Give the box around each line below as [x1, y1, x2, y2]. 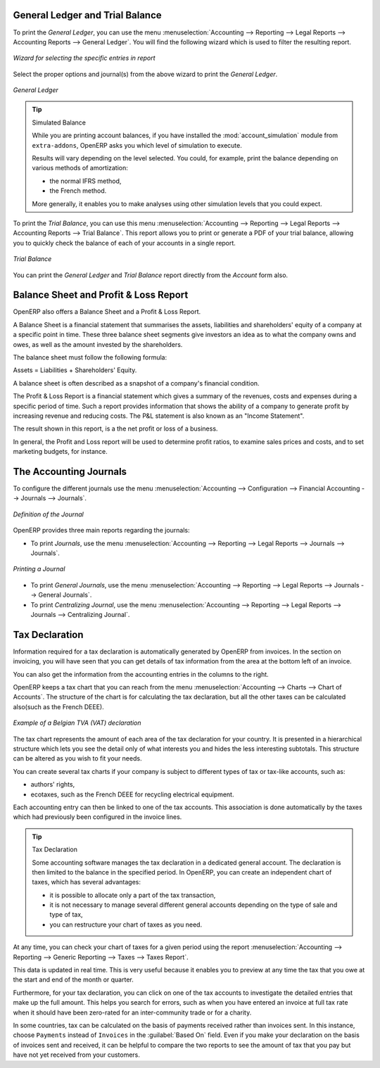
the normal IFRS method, [49, 177, 122, 185]
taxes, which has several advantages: [32, 878, 141, 886]
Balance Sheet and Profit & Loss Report [13, 289, 189, 301]
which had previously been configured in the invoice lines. [13, 813, 182, 821]
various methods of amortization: [32, 164, 128, 172]
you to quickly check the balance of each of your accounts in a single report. [13, 239, 236, 247]
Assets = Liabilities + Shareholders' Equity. [13, 366, 137, 374]
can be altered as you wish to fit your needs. [13, 754, 142, 763]
